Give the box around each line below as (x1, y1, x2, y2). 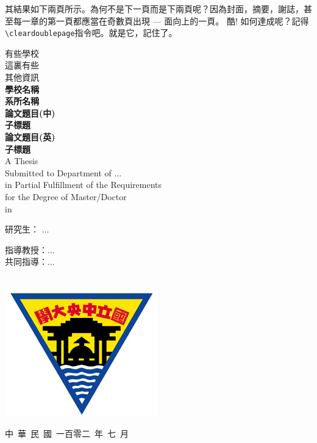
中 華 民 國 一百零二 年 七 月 (5, 427, 129, 440)
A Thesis (5, 154, 38, 167)
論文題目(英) (5, 131, 55, 143)
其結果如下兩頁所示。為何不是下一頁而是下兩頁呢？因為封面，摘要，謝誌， (5, 2, 304, 15)
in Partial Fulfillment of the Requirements (5, 178, 162, 191)
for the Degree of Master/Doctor (5, 190, 127, 203)
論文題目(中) (5, 106, 55, 119)
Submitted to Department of (5, 166, 112, 179)
